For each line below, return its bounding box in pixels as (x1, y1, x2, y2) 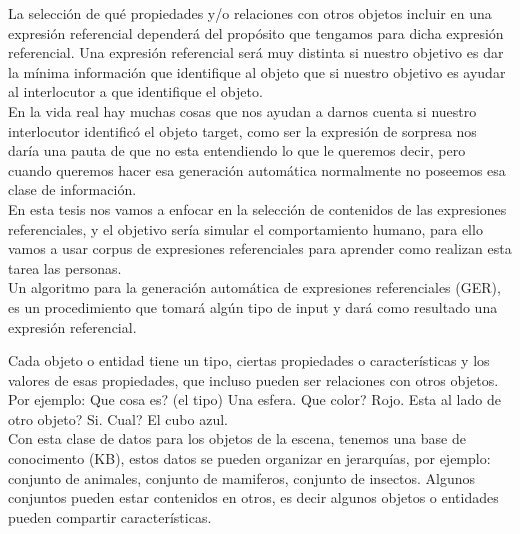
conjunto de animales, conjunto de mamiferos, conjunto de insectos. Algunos (8, 467, 476, 488)
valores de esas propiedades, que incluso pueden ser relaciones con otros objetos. (8, 369, 499, 390)
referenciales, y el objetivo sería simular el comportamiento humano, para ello (8, 218, 483, 239)
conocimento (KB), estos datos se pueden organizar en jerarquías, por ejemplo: (8, 448, 491, 469)
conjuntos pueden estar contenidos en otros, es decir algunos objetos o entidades (8, 487, 499, 508)
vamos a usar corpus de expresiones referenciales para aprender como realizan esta (8, 238, 512, 259)
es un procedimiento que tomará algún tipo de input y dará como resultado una (8, 296, 498, 317)
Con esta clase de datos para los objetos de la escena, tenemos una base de (8, 428, 466, 449)
